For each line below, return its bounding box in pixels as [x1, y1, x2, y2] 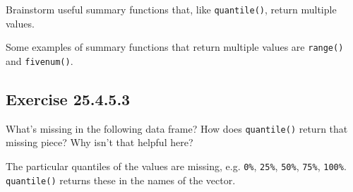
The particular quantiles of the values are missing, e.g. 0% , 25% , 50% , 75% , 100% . [6, 159, 347, 174]
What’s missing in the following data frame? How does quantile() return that [6, 121, 348, 136]
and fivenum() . [6, 53, 73, 68]
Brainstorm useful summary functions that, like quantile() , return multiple [6, 2, 337, 16]
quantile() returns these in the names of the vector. [6, 172, 236, 187]
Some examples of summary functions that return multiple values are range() [6, 40, 344, 54]
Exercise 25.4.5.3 [6, 88, 131, 109]
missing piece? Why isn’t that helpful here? [6, 135, 193, 150]
